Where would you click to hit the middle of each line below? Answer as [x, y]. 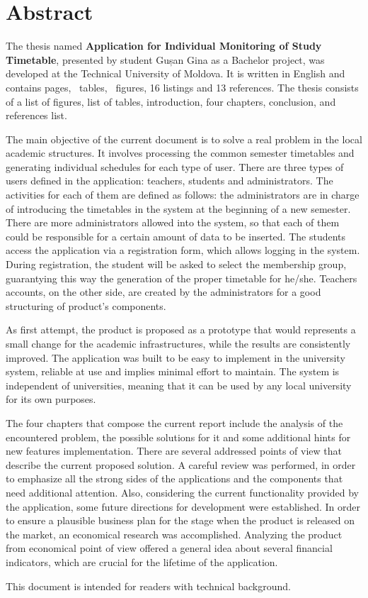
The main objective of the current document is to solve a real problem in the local [184, 139]
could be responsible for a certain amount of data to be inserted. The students [176, 236]
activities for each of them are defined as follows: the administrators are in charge [183, 195]
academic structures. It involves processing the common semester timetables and [180, 153]
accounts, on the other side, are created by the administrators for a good [163, 292]
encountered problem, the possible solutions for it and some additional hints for [178, 437]
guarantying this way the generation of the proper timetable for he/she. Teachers [182, 278]
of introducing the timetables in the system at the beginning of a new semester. [178, 208]
